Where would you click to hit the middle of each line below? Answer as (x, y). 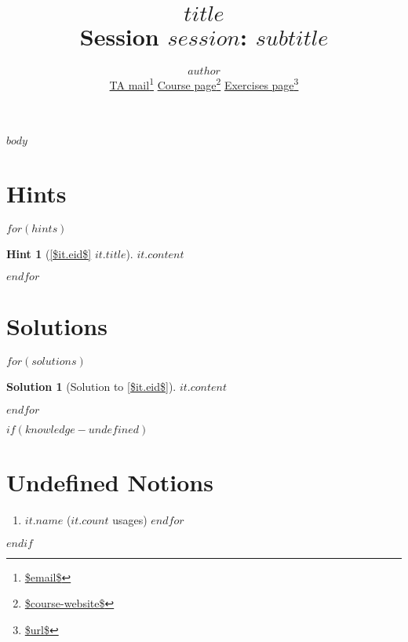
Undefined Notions (110, 482)
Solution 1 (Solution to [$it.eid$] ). (91, 387)
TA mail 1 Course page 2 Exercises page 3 (204, 84)
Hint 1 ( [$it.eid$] (49, 253)
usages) (130, 519)
